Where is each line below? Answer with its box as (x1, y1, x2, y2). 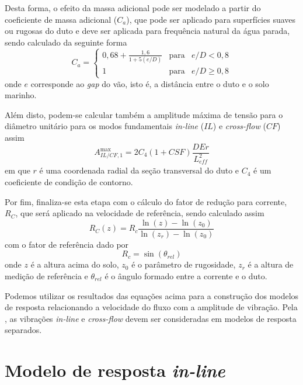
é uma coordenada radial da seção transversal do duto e (39, 164, 239, 176)
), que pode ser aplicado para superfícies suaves (126, 13, 296, 25)
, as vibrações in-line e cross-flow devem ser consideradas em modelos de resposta (5, 312, 297, 324)
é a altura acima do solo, (30, 258, 119, 270)
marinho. (5, 89, 37, 101)
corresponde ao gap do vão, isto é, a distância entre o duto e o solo (30, 77, 269, 89)
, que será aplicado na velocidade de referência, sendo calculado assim (15, 207, 264, 219)
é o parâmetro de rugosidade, (131, 258, 236, 270)
